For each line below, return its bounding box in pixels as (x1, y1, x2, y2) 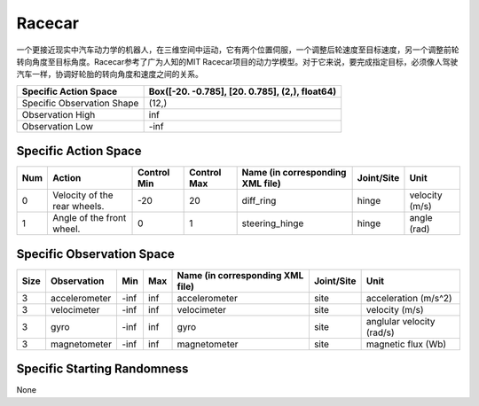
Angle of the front (51, 212, 127, 224)
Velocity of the (51, 189, 114, 201)
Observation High (21, 108, 96, 121)
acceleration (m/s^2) (365, 292, 452, 304)
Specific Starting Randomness (16, 362, 189, 377)
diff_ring (241, 195, 277, 207)
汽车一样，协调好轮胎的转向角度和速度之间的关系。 (16, 69, 203, 80)
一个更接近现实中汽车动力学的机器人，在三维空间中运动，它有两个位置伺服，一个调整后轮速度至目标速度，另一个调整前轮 (16, 44, 459, 55)
